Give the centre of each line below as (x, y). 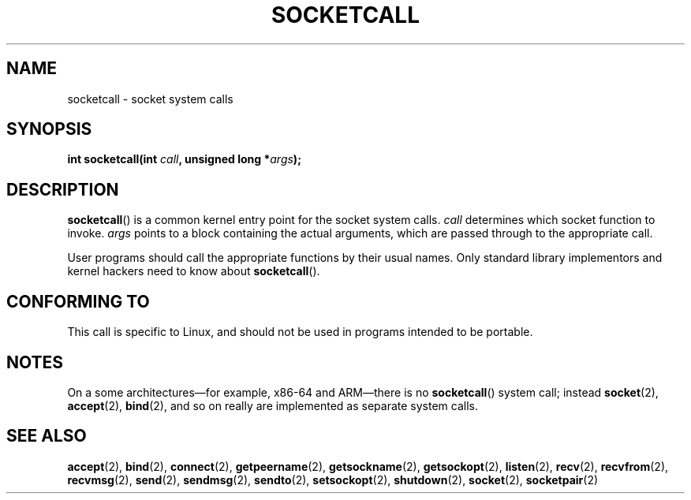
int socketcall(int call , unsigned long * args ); (184, 159)
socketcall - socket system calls (150, 99)
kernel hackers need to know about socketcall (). (194, 271)
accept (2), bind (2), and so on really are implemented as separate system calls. (273, 405)
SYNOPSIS (49, 129)
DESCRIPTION (63, 189)
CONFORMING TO (78, 301)
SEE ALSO (47, 436)
